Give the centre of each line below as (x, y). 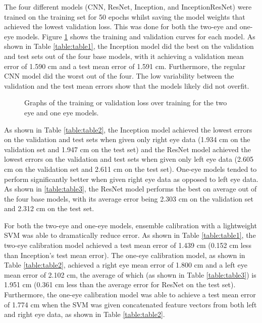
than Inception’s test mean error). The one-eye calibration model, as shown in (125, 255)
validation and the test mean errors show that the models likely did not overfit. (127, 85)
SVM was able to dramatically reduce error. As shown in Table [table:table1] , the (130, 235)
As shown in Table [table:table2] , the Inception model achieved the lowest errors (128, 129)
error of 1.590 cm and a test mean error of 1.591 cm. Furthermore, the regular (125, 66)
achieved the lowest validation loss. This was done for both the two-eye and (121, 26)
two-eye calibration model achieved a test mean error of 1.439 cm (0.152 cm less (128, 245)
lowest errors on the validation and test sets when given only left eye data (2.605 (129, 159)
